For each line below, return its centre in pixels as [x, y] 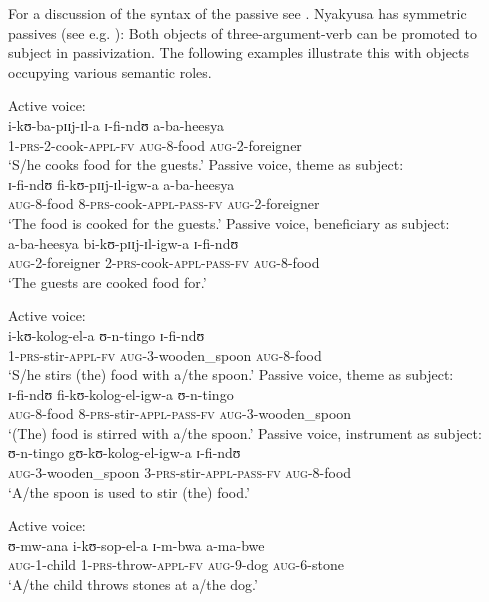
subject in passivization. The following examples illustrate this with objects [239, 52]
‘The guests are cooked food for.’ [107, 281]
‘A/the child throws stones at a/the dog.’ [133, 584]
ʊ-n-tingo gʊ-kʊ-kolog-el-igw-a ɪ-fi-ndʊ [124, 452]
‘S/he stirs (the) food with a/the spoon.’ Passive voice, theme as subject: [231, 374]
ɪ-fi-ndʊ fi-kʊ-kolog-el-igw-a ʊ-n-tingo [121, 393]
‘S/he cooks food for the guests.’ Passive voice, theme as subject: [206, 164]
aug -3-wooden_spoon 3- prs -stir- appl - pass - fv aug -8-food [180, 472]
